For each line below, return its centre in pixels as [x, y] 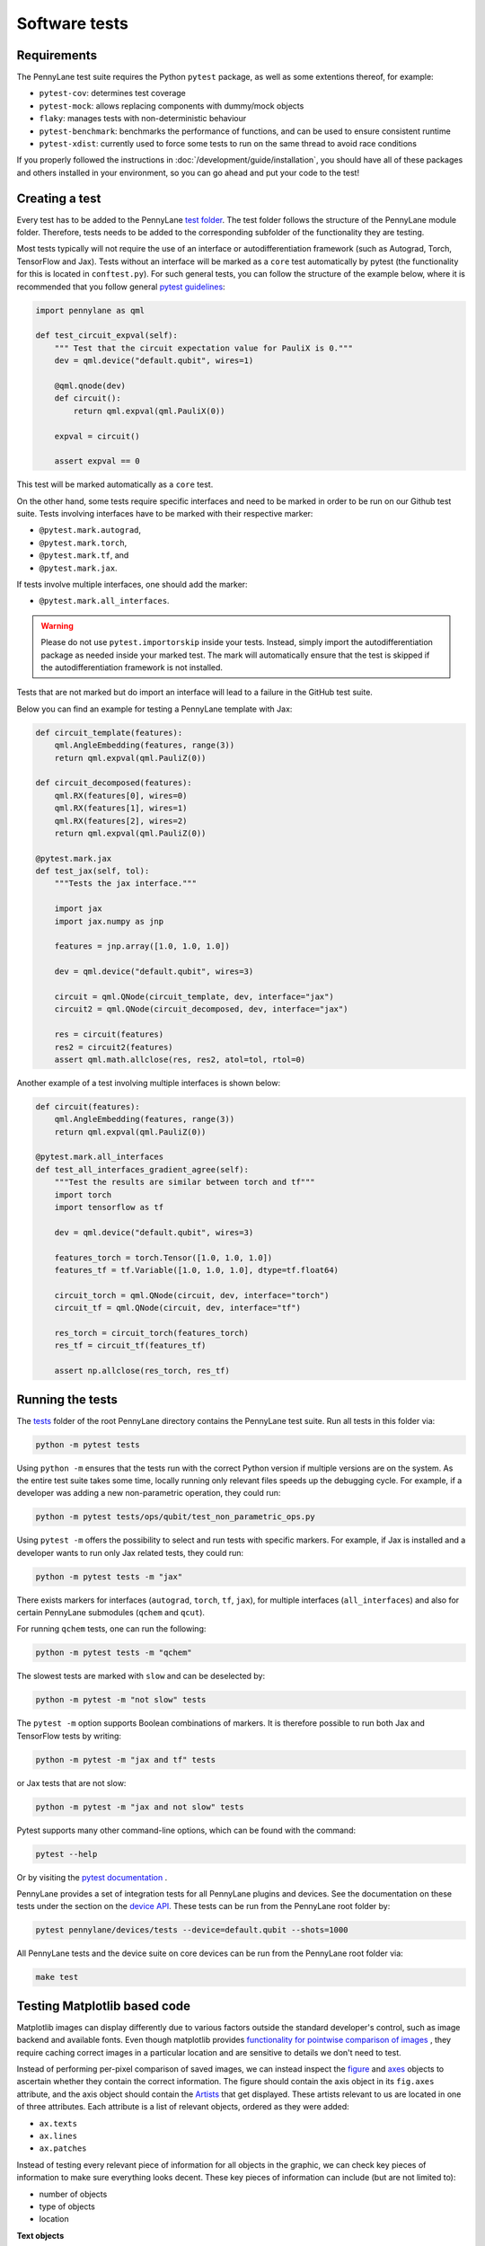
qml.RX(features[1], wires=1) [121, 808]
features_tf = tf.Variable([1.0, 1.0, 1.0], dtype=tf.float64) [197, 1270]
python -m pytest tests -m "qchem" [114, 1653]
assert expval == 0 [97, 461]
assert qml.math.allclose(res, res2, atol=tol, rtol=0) [180, 1059]
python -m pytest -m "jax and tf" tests [125, 1760]
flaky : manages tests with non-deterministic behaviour [143, 119]
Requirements [57, 55]
